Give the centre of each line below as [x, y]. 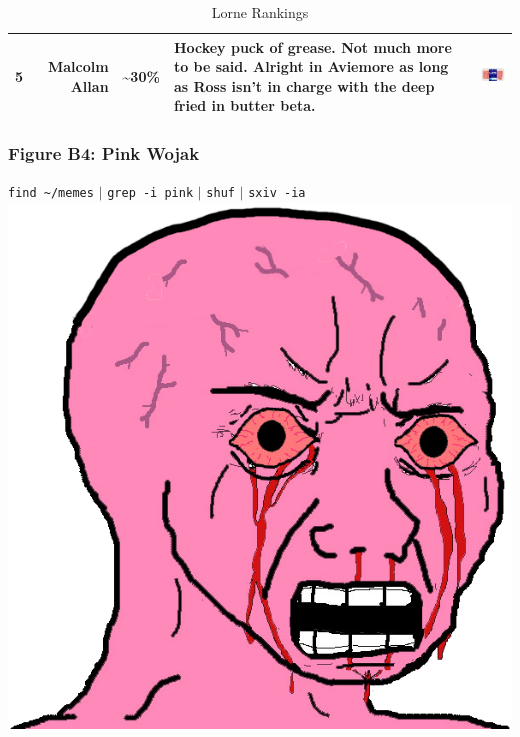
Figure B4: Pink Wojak [104, 153]
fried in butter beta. [244, 105]
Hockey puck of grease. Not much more [312, 46]
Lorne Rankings [260, 12]
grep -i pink [150, 192]
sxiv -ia [277, 192]
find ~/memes [51, 192]
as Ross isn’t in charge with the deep [304, 85]
